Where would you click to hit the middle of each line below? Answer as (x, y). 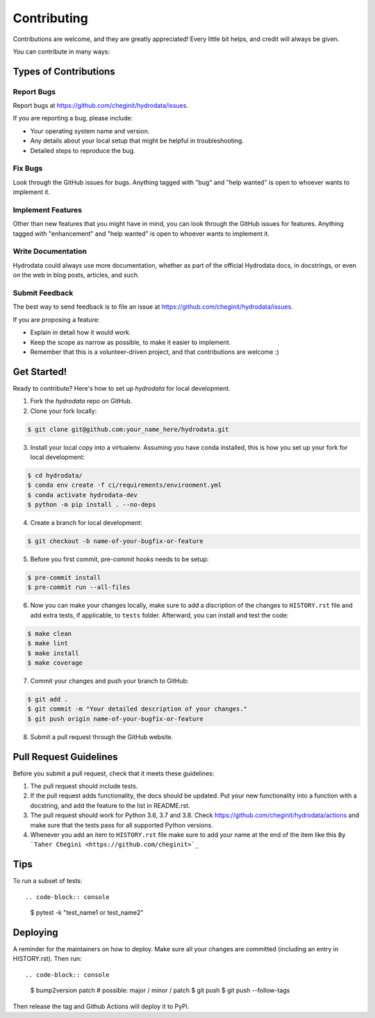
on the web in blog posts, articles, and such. (76, 275)
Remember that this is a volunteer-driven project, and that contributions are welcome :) (155, 352)
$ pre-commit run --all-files (79, 587)
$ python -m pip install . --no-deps (92, 505)
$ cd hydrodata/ (55, 475)
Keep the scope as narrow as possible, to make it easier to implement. (131, 342)
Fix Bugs (28, 168)
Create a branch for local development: (86, 523)
